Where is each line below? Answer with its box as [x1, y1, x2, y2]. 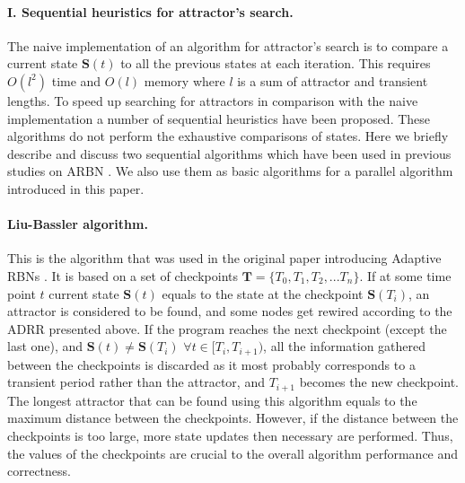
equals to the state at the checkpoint [162, 284, 364, 303]
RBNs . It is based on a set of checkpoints [7, 266, 239, 285]
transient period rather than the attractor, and [7, 373, 265, 391]
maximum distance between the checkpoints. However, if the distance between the [7, 408, 459, 427]
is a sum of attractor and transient [237, 71, 428, 90]
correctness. [7, 461, 71, 480]
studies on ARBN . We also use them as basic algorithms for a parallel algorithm [7, 162, 453, 180]
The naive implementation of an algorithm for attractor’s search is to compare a [7, 36, 449, 55]
